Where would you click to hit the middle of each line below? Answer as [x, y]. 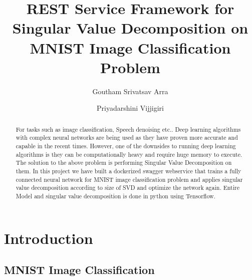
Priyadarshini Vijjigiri [130, 108]
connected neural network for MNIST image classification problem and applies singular [129, 179]
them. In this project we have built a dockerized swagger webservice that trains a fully [129, 171]
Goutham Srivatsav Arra [130, 91]
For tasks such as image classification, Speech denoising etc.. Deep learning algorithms [128, 129]
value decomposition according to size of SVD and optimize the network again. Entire [128, 188]
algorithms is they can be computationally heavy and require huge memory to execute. [129, 154]
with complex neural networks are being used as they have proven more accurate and [127, 137]
